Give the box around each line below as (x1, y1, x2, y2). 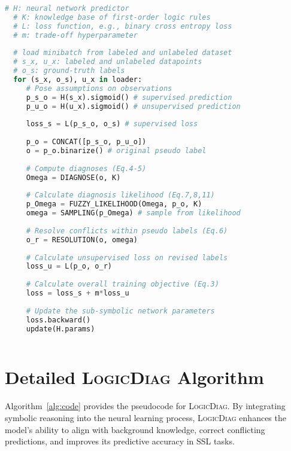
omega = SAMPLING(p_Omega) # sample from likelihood (26, 209, 241, 218)
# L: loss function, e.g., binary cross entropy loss (13, 22, 232, 31)
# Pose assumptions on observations (26, 84, 172, 93)
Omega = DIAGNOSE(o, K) (26, 173, 121, 182)
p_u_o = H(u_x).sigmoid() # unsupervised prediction (26, 102, 241, 111)
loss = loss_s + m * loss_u (26, 289, 129, 297)
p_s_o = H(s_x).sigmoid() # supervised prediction (26, 93, 232, 102)
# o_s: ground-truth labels (13, 66, 125, 75)
